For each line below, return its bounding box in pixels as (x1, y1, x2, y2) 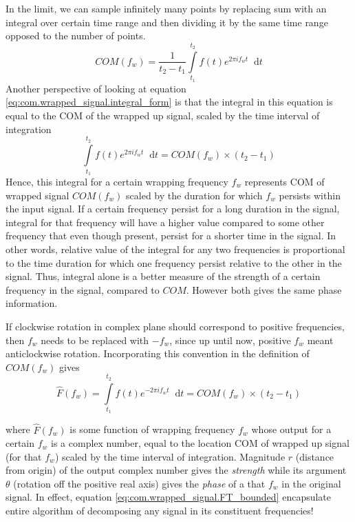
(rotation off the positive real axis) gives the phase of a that (13, 476, 266, 490)
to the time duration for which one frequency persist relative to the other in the (6, 255, 342, 270)
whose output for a (251, 422, 332, 436)
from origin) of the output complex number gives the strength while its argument (6, 463, 347, 477)
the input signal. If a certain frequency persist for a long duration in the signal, (6, 201, 340, 216)
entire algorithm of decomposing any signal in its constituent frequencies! (6, 503, 314, 518)
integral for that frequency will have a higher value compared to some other (6, 214, 325, 229)
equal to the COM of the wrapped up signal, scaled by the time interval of (6, 108, 320, 122)
